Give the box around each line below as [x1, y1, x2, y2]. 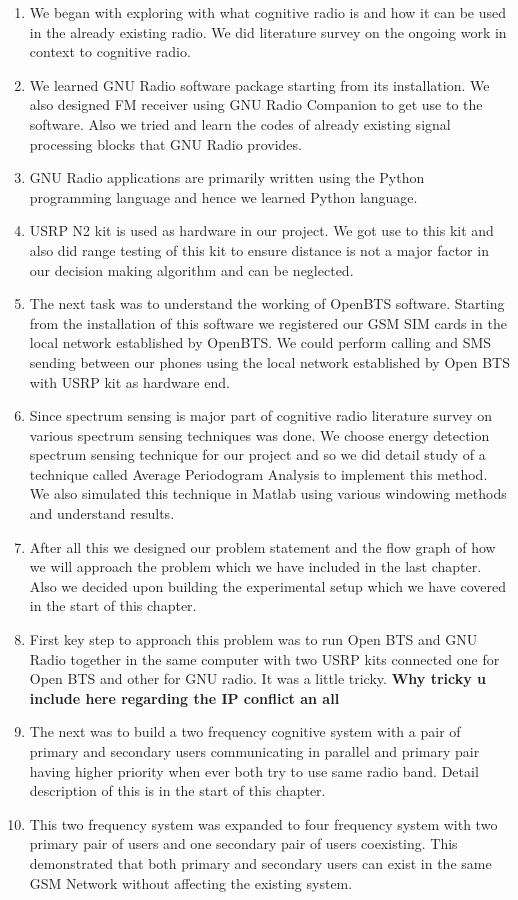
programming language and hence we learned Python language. [29, 186, 418, 207]
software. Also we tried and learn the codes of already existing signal [29, 113, 451, 134]
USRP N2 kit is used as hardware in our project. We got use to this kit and [29, 220, 494, 241]
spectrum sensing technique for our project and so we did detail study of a [29, 444, 486, 465]
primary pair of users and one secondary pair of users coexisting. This [29, 833, 458, 854]
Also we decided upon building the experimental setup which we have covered [29, 575, 507, 596]
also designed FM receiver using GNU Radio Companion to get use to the [29, 94, 483, 115]
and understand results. [29, 503, 175, 524]
